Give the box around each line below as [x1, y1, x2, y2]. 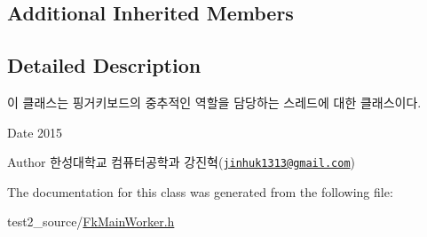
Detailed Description [7, 51, 202, 79]
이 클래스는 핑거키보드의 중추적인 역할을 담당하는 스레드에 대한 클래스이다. [7, 92, 422, 111]
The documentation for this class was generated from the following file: [7, 182, 393, 201]
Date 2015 [7, 122, 63, 141]
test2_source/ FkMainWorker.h [7, 212, 175, 231]
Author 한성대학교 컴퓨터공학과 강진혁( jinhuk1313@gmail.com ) [7, 153, 356, 171]
